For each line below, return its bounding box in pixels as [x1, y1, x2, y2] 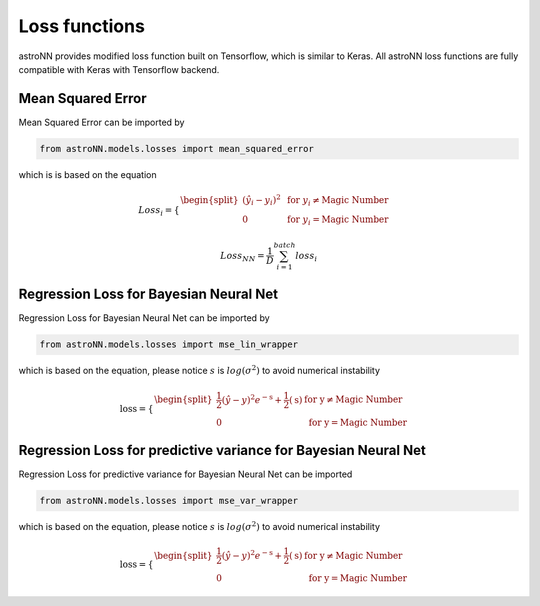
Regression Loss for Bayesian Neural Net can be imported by [18, 312, 270, 324]
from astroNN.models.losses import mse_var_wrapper [39, 495, 299, 507]
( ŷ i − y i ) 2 [241, 193, 282, 208]
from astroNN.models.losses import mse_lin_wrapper [39, 339, 299, 350]
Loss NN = [220, 250, 265, 264]
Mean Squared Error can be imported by [18, 116, 185, 128]
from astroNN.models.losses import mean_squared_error [39, 143, 314, 154]
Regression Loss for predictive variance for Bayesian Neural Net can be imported [18, 468, 353, 480]
